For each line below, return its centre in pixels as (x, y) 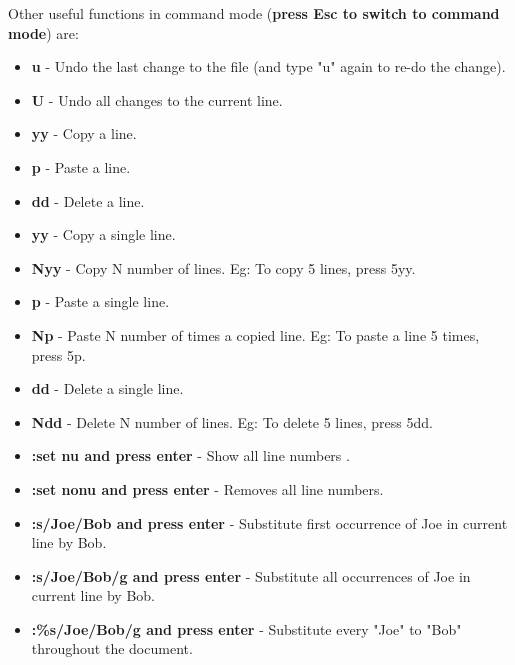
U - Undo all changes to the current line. (157, 99)
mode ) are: (43, 32)
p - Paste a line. (81, 166)
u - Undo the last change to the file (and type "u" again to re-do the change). (268, 66)
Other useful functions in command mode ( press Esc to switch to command (254, 13)
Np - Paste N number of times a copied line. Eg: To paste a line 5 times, (255, 334)
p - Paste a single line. (100, 301)
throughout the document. (112, 648)
